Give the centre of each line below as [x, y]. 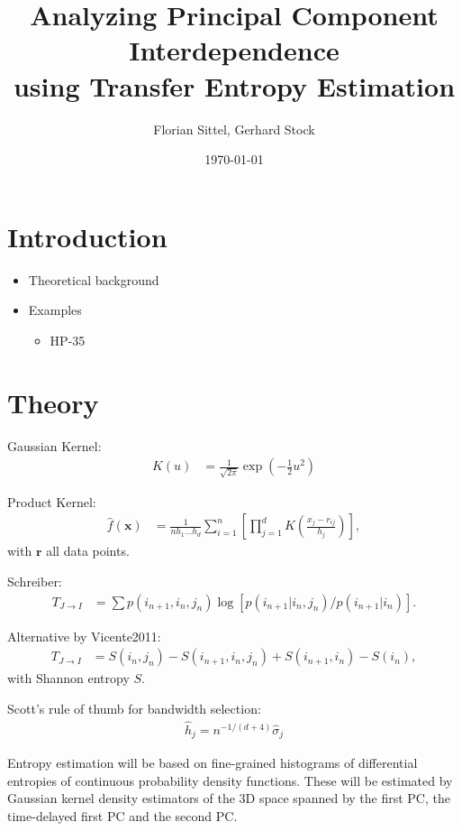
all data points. [88, 551]
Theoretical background [94, 279]
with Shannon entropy [68, 678]
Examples [55, 310]
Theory [53, 402]
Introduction [87, 236]
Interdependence [234, 50]
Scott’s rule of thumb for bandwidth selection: [134, 708]
